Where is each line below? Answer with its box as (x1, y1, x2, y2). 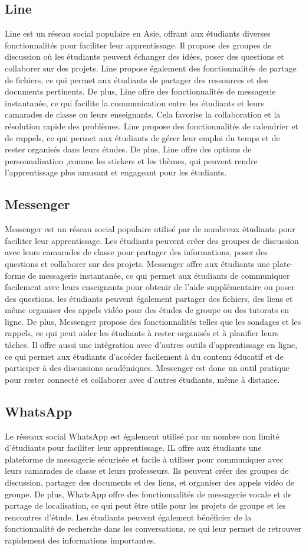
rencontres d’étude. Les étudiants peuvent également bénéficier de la (5, 510, 252, 523)
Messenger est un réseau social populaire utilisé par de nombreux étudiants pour (5, 223, 295, 235)
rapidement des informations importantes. (5, 533, 156, 546)
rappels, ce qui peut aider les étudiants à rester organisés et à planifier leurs (5, 327, 279, 339)
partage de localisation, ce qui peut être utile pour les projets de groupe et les (5, 499, 286, 512)
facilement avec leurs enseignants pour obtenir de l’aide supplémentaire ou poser (5, 281, 295, 293)
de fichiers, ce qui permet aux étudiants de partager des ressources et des (5, 73, 268, 86)
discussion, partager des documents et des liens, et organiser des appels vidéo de (5, 476, 294, 489)
